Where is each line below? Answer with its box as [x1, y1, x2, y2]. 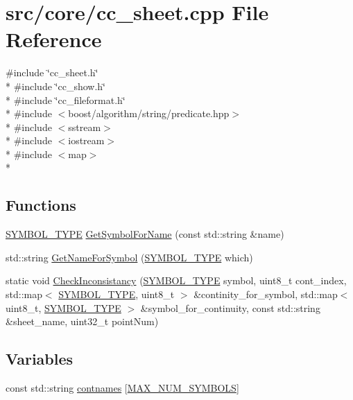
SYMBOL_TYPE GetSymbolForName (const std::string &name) [6, 227, 284, 241]
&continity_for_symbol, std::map [193, 287, 338, 302]
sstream [68, 119, 101, 134]
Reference [6, 25, 102, 53]
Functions [6, 194, 76, 216]
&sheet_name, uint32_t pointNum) [6, 314, 159, 329]
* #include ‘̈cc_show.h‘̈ [6, 78, 105, 93]
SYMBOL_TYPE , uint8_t [58, 287, 175, 302]
